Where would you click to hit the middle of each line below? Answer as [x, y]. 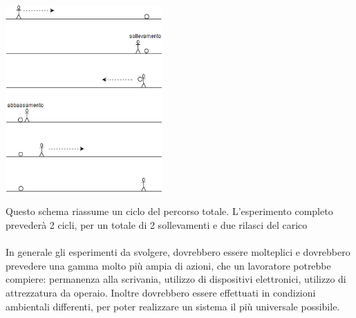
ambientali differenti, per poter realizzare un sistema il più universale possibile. [173, 306]
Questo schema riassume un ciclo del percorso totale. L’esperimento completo [169, 211]
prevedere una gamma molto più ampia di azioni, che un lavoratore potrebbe [168, 265]
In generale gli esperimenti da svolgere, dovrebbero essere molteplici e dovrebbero [178, 252]
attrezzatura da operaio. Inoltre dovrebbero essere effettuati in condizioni [161, 293]
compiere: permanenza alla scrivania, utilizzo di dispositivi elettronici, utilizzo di [176, 279]
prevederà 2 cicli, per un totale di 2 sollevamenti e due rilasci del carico [157, 225]
